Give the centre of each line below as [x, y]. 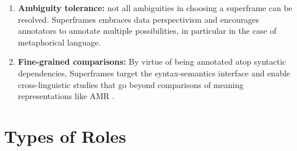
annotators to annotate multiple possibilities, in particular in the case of [147, 31]
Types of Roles [65, 136]
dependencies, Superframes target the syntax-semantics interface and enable [154, 73]
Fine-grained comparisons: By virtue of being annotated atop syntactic [152, 62]
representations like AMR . [66, 96]
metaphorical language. [59, 42]
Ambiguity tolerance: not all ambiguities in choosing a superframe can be [155, 8]
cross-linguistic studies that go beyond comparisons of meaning [131, 84]
